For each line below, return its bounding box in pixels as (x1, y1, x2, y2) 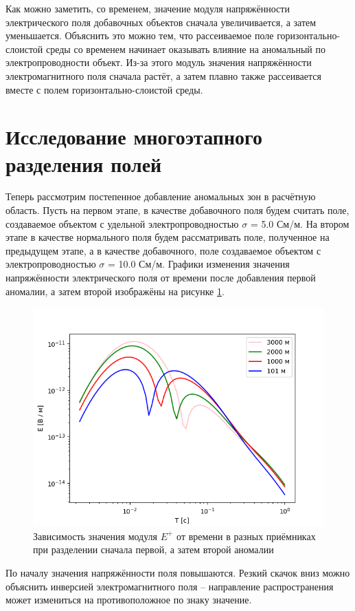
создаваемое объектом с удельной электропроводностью (5, 216, 239, 231)
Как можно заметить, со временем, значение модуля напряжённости (5, 1, 290, 15)
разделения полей (5, 149, 162, 178)
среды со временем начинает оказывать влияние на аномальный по (45, 41, 326, 56)
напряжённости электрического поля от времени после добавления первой (5, 270, 316, 285)
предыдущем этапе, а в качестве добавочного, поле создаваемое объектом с (5, 243, 321, 257)
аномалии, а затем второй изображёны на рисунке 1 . (5, 283, 225, 298)
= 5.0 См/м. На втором (250, 216, 350, 231)
